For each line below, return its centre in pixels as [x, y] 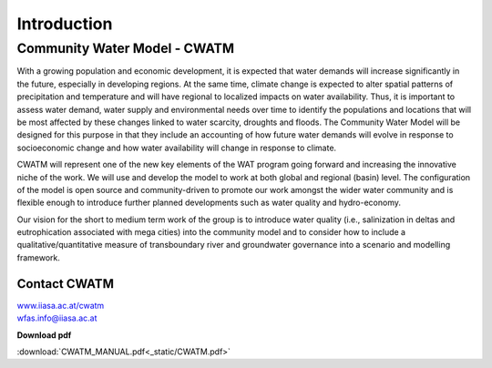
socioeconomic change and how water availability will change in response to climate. [177, 148]
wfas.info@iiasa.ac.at [57, 318]
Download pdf [44, 335]
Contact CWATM [65, 284]
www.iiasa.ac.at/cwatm [61, 305]
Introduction [65, 24]
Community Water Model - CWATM [126, 48]
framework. [39, 257]
